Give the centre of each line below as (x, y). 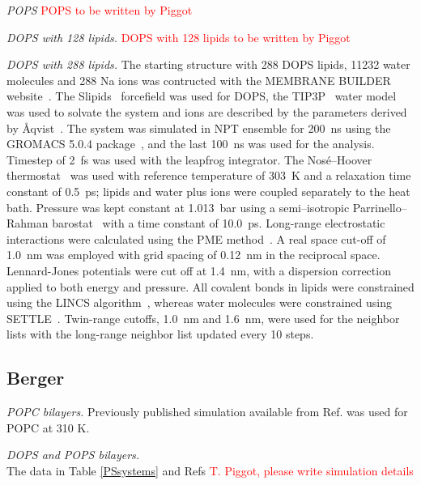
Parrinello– (380, 207)
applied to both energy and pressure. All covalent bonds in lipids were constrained (210, 286)
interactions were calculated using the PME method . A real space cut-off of (196, 238)
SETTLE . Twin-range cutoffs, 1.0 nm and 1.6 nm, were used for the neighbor (203, 318)
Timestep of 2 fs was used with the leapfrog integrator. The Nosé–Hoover (189, 159)
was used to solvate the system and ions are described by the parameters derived (207, 111)
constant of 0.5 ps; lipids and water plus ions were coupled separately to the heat (208, 191)
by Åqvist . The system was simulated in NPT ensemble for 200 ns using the (199, 128)
